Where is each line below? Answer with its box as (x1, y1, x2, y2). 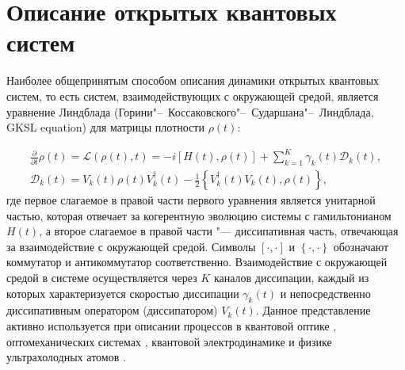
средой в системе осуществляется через (6, 269, 197, 286)
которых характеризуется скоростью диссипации (6, 284, 239, 301)
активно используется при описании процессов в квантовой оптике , (6, 318, 337, 334)
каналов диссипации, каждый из (213, 269, 369, 286)
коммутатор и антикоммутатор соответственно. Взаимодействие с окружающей (6, 254, 388, 270)
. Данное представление (255, 302, 371, 319)
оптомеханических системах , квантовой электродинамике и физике (6, 333, 332, 349)
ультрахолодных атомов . (6, 349, 126, 365)
